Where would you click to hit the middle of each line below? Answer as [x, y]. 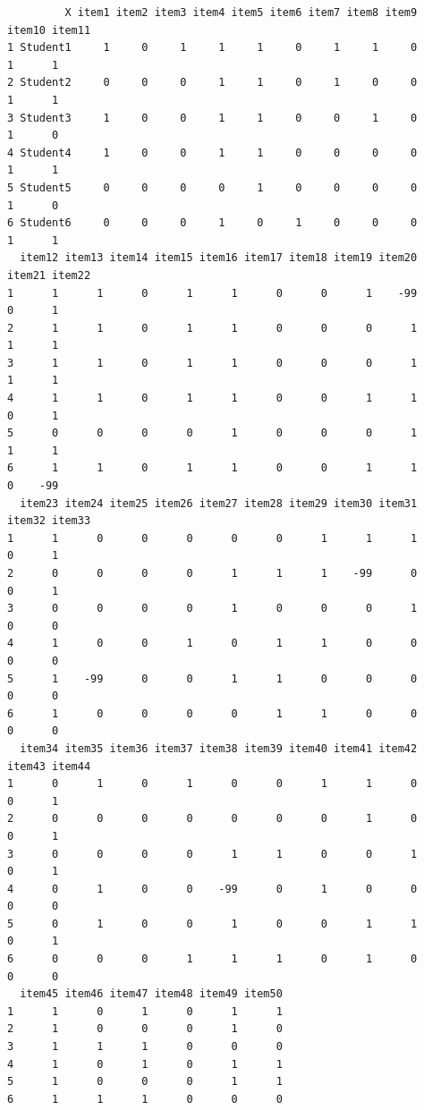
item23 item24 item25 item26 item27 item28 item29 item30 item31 [219, 503]
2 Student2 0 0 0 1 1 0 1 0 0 [212, 83]
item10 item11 [49, 30]
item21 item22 [49, 275]
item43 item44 [49, 766]
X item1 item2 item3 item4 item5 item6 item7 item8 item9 [241, 13]
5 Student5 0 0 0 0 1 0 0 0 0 [212, 187]
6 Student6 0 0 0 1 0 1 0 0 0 [212, 223]
